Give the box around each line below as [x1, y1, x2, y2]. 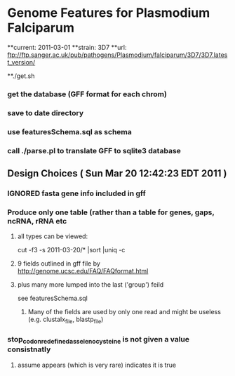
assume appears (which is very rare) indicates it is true [17, 361, 177, 369]
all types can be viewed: [17, 232, 88, 240]
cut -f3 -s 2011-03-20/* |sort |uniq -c [17, 246, 126, 254]
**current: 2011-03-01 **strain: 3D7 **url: [7, 43, 127, 51]
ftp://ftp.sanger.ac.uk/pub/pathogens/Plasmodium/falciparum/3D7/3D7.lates [7, 51, 228, 59]
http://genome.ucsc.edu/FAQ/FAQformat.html [17, 267, 149, 275]
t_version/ [7, 58, 36, 66]
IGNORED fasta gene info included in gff [7, 188, 146, 198]
